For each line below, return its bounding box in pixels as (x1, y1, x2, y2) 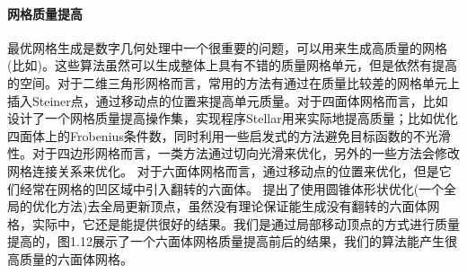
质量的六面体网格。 (19, 249, 133, 268)
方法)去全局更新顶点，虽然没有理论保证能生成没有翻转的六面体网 (57, 197, 440, 216)
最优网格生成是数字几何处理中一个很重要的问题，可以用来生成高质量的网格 (7, 38, 447, 57)
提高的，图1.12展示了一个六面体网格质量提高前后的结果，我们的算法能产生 (7, 232, 445, 251)
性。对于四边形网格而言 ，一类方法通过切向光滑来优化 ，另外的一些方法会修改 (7, 144, 460, 163)
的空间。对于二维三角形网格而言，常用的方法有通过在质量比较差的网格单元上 (7, 73, 460, 92)
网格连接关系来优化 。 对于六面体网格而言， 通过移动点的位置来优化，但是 (7, 161, 439, 180)
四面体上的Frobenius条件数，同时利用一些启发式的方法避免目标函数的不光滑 (7, 126, 451, 145)
